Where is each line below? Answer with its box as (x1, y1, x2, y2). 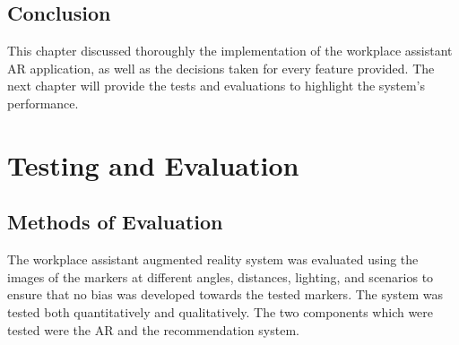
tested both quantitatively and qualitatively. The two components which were (7, 302, 434, 321)
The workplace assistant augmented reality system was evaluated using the (7, 250, 419, 269)
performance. (7, 93, 79, 112)
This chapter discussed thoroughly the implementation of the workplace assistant (7, 41, 453, 60)
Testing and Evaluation (7, 146, 299, 183)
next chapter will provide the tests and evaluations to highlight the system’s (7, 76, 426, 95)
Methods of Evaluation (7, 208, 223, 236)
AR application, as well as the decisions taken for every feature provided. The (7, 58, 435, 77)
